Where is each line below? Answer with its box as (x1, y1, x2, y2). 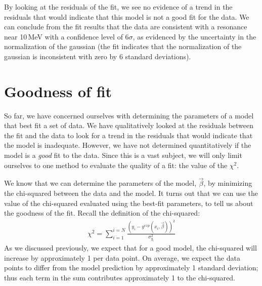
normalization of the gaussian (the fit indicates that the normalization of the (4, 41, 242, 52)
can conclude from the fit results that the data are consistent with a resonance (4, 21, 247, 32)
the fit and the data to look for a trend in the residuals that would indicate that (4, 130, 253, 140)
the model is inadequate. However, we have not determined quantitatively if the (4, 140, 251, 150)
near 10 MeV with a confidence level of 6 (4, 31, 129, 42)
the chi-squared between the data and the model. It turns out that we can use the (4, 188, 258, 198)
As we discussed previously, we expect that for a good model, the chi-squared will (4, 242, 257, 253)
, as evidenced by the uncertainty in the (133, 31, 256, 42)
